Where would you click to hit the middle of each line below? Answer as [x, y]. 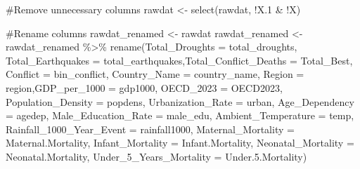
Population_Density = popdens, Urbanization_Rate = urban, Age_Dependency [180, 101]
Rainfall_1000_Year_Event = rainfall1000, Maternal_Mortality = [150, 129]
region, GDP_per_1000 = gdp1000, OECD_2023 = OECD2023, [144, 87]
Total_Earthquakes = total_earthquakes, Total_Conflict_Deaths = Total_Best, [179, 60]
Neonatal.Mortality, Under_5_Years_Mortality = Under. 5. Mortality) [156, 156]
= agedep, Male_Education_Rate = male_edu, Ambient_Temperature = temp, [180, 115]
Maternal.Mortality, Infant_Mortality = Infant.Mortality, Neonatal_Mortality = [180, 143]
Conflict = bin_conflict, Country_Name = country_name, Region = [155, 74]
